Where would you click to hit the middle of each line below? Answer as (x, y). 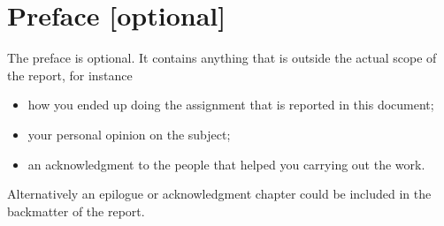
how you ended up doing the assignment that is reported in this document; (231, 105)
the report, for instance (70, 75)
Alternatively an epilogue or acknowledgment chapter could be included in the (219, 194)
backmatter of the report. (76, 211)
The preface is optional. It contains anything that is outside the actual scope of (222, 58)
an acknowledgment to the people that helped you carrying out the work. (226, 164)
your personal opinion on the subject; (129, 134)
